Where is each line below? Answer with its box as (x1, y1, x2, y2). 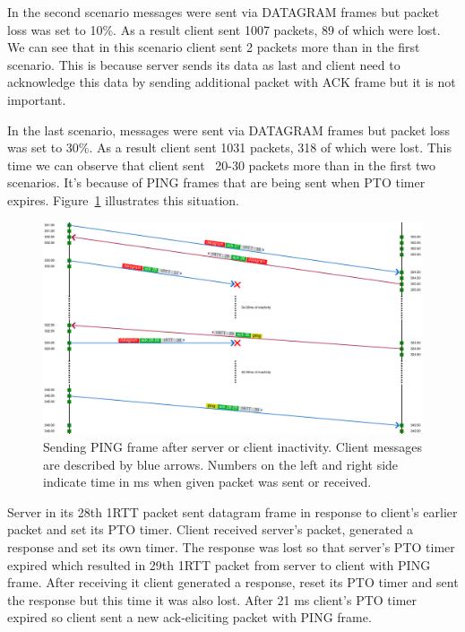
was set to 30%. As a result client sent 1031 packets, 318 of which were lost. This (7, 138, 452, 157)
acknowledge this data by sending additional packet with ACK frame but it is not (7, 73, 456, 91)
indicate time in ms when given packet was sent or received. (43, 472, 372, 491)
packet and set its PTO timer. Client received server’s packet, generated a (7, 520, 413, 539)
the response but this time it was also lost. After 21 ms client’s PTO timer (7, 590, 418, 609)
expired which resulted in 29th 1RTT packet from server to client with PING (7, 555, 431, 574)
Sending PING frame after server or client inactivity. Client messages (43, 437, 423, 455)
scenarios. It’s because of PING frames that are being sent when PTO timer (7, 173, 426, 192)
